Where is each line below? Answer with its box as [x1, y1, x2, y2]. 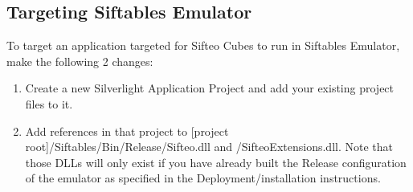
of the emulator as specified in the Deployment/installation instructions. [25, 170, 381, 186]
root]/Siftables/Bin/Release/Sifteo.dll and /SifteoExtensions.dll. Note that [25, 138, 393, 155]
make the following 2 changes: [6, 52, 153, 69]
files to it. [25, 95, 73, 112]
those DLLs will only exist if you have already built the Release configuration [25, 153, 407, 170]
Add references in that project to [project [25, 122, 229, 139]
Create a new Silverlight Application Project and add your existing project [25, 80, 395, 96]
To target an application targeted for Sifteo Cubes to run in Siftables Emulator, [6, 37, 400, 54]
